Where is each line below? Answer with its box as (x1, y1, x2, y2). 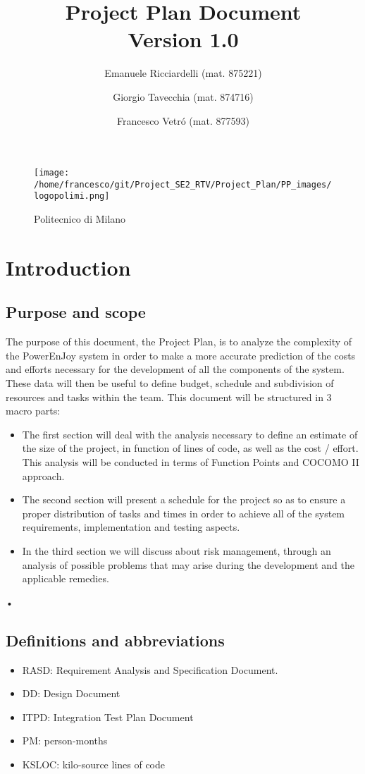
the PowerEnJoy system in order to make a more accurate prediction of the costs (6, 348, 356, 362)
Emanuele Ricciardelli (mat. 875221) (104, 66, 262, 80)
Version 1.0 (128, 25, 239, 54)
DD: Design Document (22, 686, 120, 701)
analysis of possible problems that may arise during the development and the (22, 557, 354, 572)
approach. (22, 468, 65, 483)
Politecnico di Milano (34, 211, 126, 226)
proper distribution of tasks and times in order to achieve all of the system (22, 505, 345, 520)
